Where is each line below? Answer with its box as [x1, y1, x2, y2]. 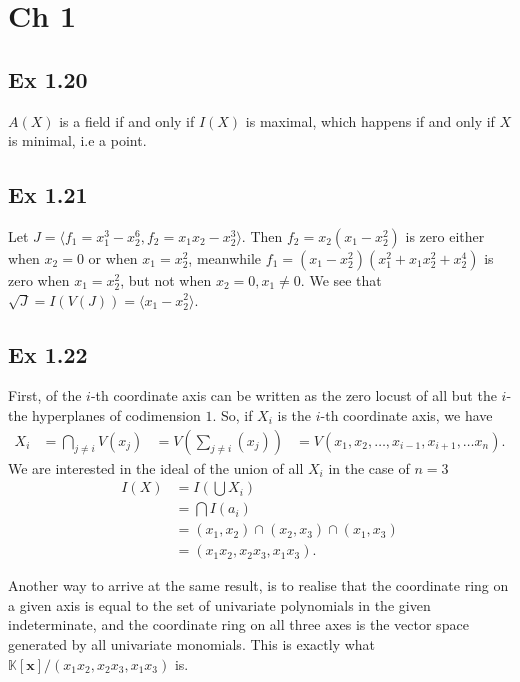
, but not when [120, 269, 212, 290]
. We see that [300, 269, 382, 290]
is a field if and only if [59, 110, 195, 131]
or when [88, 247, 138, 268]
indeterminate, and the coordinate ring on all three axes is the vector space [8, 614, 469, 635]
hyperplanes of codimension [32, 404, 201, 425]
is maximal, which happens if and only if [245, 110, 495, 131]
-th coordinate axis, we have [320, 404, 493, 425]
